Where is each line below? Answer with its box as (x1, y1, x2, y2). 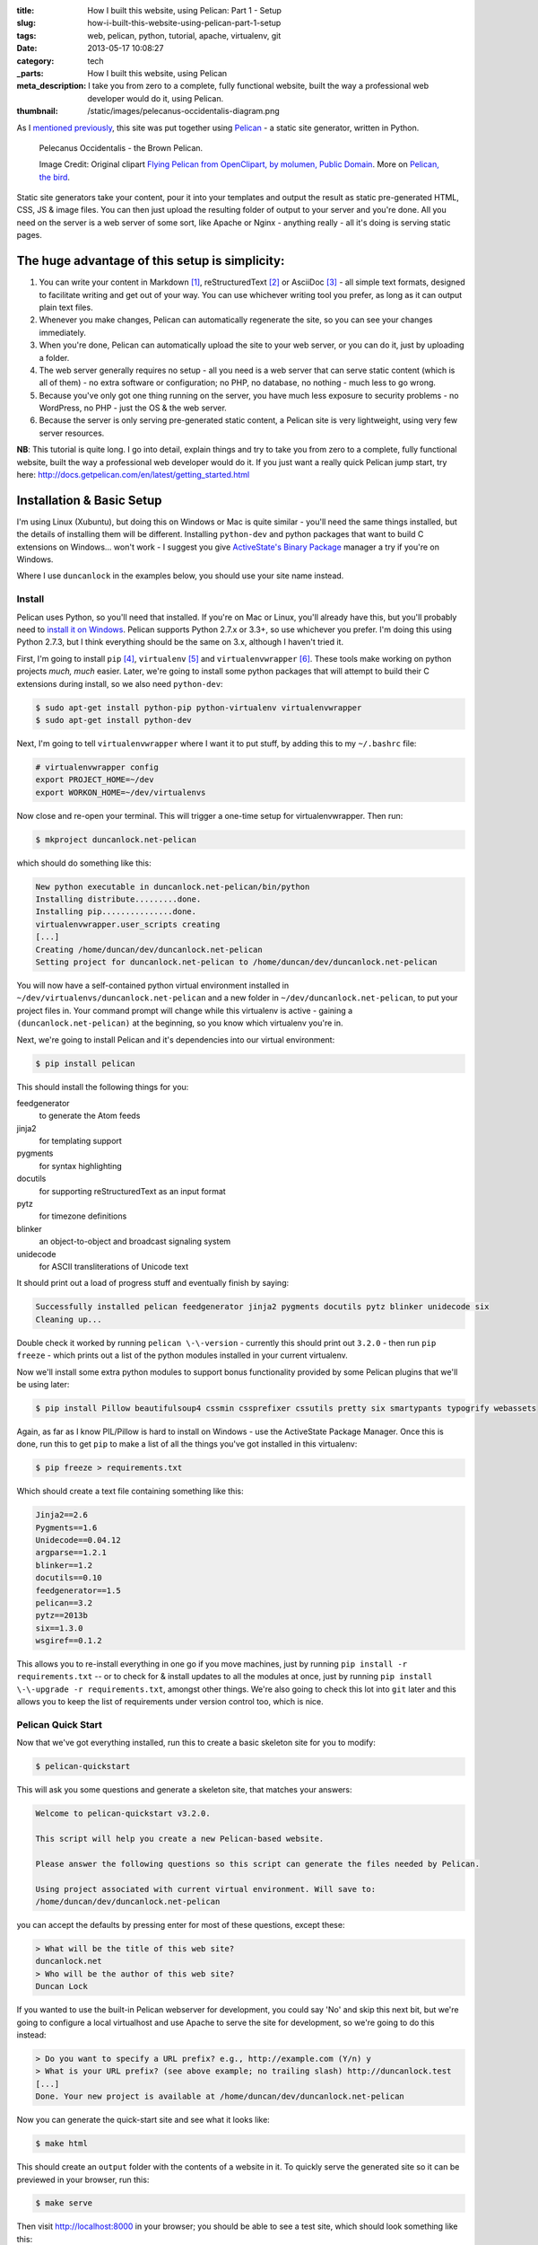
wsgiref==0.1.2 (35, 1635, 102, 1646)
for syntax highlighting (39, 1160, 122, 1171)
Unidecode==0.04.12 (35, 1535, 121, 1545)
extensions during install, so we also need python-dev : (16, 678, 223, 689)
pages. (16, 230, 42, 241)
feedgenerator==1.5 (35, 1585, 121, 1596)
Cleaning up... (35, 1314, 102, 1325)
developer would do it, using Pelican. (87, 92, 224, 103)
